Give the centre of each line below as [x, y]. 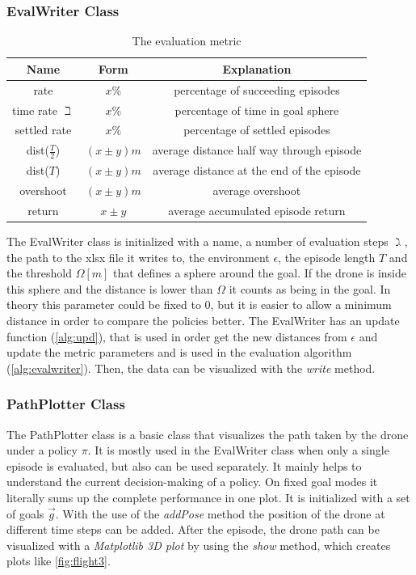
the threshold [40, 273]
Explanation [257, 68]
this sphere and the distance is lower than [110, 288]
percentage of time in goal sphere [257, 110]
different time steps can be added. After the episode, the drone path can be [193, 529]
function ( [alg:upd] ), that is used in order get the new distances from [177, 336]
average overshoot [257, 190]
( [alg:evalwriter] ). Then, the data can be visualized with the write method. [191, 368]
